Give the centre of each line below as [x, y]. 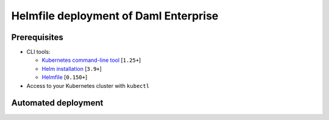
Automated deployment [57, 103]
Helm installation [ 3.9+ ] [72, 68]
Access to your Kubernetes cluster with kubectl [88, 85]
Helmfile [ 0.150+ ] [65, 77]
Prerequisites [37, 37]
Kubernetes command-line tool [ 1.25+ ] [91, 60]
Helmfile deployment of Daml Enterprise [115, 16]
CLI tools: [38, 52]
